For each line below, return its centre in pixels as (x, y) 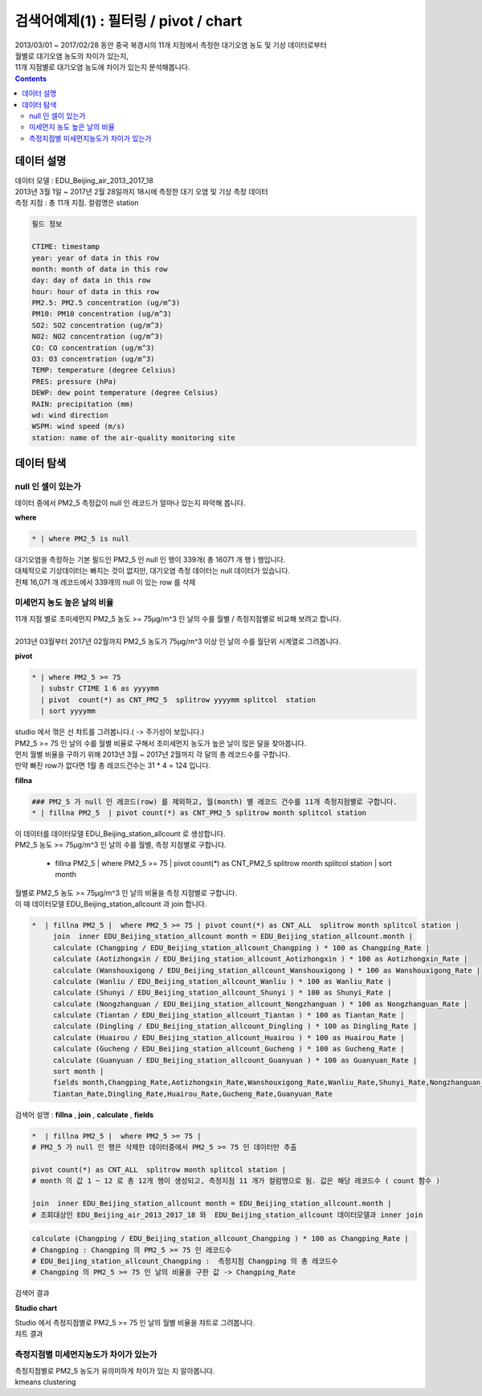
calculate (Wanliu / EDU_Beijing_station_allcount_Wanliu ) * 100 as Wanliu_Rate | (223, 981)
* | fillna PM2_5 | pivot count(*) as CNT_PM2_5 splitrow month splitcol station (199, 813)
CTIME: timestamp (66, 247)
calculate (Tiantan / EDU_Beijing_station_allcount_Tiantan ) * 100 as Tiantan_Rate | (229, 1015)
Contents (31, 78)
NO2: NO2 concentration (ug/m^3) (98, 337)
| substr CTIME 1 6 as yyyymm (100, 688)
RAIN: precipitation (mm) (83, 404)
